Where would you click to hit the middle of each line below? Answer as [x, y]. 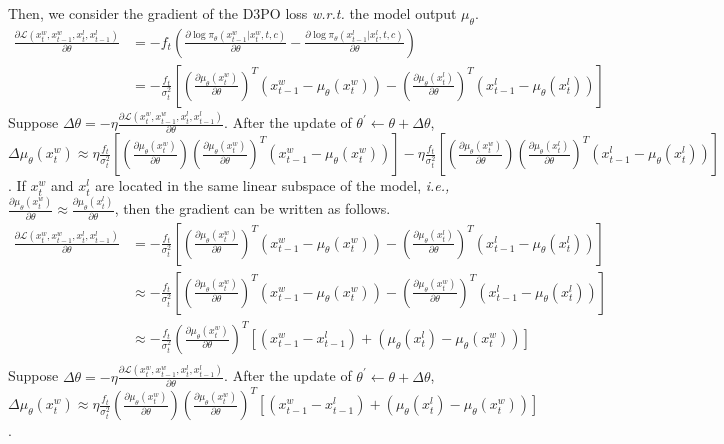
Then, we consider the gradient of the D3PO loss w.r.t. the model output [232, 13]
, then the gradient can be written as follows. [252, 208]
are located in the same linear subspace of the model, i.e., [272, 185]
